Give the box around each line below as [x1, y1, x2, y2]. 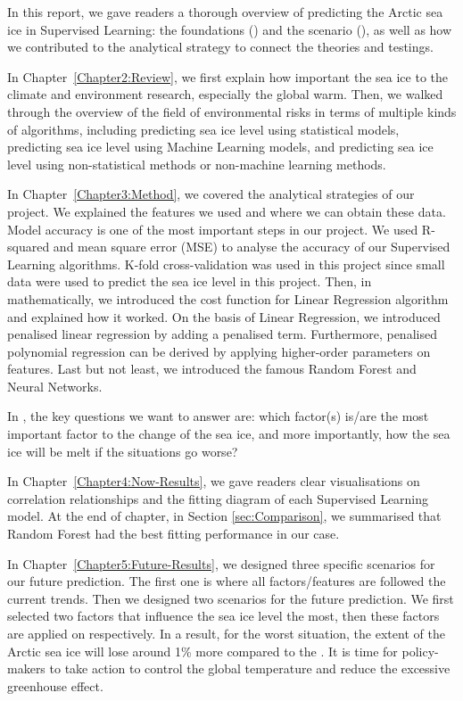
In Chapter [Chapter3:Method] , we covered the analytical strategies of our [7, 185, 415, 203]
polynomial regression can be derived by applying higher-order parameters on [7, 342, 431, 360]
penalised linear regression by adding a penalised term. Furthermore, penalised [7, 325, 437, 343]
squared [7, 237, 50, 256]
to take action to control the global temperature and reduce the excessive [49, 659, 451, 678]
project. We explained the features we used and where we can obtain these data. [7, 202, 446, 220]
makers [7, 659, 45, 678]
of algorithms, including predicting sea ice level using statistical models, [7, 120, 400, 138]
